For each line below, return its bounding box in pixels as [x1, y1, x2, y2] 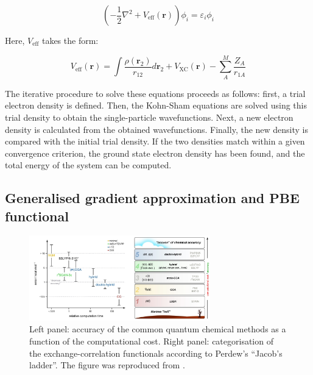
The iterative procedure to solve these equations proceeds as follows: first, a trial [5, 87, 306, 99]
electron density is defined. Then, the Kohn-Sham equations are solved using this [5, 99, 307, 112]
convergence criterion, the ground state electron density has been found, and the [5, 146, 305, 159]
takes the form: [41, 34, 99, 46]
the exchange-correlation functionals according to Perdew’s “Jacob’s [29, 346, 283, 359]
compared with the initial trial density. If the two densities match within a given [5, 135, 305, 148]
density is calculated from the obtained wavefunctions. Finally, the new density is [5, 123, 309, 135]
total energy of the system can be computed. [5, 159, 172, 171]
